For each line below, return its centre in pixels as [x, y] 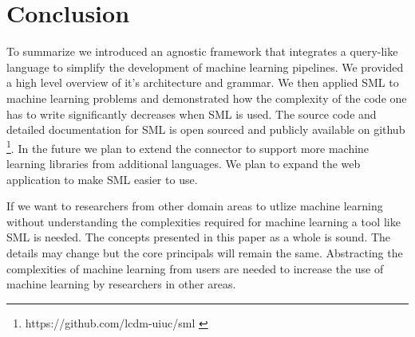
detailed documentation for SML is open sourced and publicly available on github [206, 129]
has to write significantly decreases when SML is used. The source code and [192, 114]
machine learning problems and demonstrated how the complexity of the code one [207, 98]
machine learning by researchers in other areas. [121, 284]
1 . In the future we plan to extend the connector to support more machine [188, 147]
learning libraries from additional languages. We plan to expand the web [184, 163]
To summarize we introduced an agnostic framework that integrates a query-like [202, 51]
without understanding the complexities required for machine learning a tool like [204, 221]
